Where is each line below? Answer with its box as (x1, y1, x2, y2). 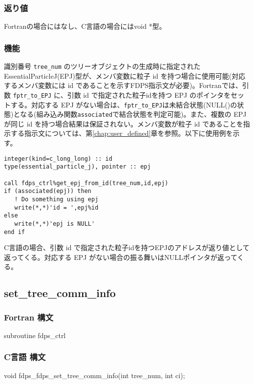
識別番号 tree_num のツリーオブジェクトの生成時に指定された (4, 61, 201, 71)
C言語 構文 (4, 351, 46, 363)
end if (4, 228, 25, 235)
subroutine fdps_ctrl (4, 330, 66, 340)
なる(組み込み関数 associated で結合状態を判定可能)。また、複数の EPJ (20, 109, 247, 119)
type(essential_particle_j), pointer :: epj (4, 163, 151, 171)
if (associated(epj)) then (4, 188, 91, 195)
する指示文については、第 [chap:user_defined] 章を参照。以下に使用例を (10, 128, 233, 138)
